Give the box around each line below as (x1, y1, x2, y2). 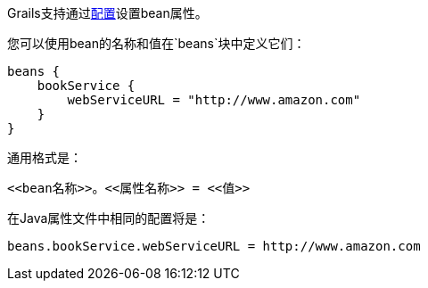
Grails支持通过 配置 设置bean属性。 (7, 5, 208, 21)
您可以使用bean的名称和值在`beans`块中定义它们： (7, 36, 306, 51)
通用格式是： (7, 150, 82, 165)
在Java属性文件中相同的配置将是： (7, 210, 210, 226)
